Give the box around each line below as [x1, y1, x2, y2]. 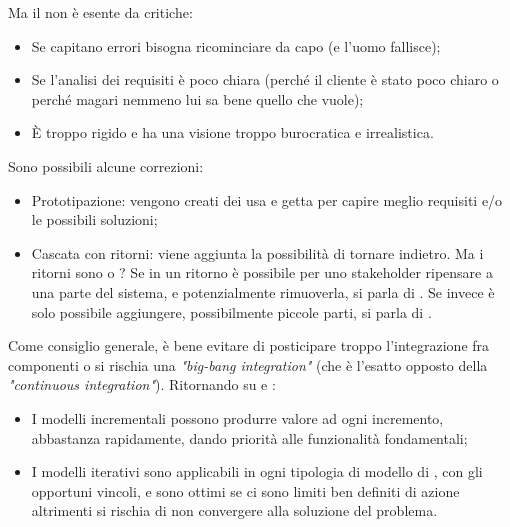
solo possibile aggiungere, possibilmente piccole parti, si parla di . [31, 301, 432, 322]
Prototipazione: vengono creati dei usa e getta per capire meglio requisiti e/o [31, 189, 503, 210]
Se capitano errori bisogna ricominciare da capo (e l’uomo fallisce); [31, 35, 441, 56]
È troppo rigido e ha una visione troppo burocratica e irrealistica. [31, 122, 434, 143]
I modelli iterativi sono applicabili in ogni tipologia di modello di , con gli [31, 461, 483, 482]
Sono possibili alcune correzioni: [8, 155, 204, 176]
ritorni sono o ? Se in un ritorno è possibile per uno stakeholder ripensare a [31, 262, 493, 283]
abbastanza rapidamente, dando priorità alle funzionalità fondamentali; [31, 427, 468, 448]
